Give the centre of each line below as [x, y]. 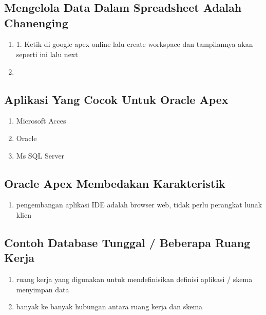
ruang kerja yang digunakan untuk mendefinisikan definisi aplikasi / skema [134, 279]
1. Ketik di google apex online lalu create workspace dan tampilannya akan [135, 44]
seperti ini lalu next [47, 54]
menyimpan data [43, 289]
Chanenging [36, 22]
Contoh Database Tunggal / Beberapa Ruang [127, 242]
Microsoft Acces [41, 121]
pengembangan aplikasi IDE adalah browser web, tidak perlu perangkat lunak [139, 205]
